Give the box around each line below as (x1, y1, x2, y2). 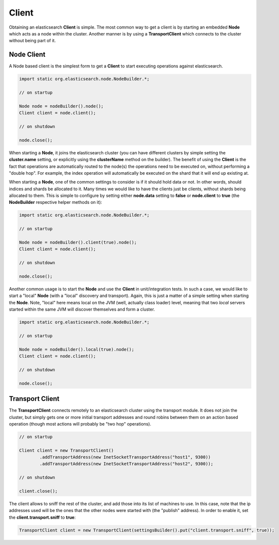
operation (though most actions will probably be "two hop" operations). (9, 421, 152, 427)
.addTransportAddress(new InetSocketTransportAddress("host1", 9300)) (39, 454, 211, 460)
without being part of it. (9, 38, 56, 44)
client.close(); (19, 488, 58, 494)
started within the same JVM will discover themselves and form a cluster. (9, 306, 155, 313)
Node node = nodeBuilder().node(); (19, 103, 104, 109)
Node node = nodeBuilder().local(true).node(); (19, 347, 134, 352)
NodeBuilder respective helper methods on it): (9, 199, 102, 205)
